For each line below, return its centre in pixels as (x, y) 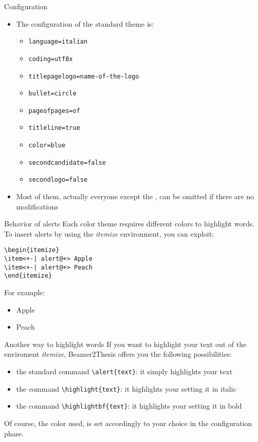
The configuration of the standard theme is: (85, 23)
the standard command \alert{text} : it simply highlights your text (124, 371)
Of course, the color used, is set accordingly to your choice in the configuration (128, 423)
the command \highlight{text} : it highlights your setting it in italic (126, 388)
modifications (37, 206)
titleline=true (54, 128)
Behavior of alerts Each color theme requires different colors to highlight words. (130, 224)
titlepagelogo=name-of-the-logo (84, 76)
